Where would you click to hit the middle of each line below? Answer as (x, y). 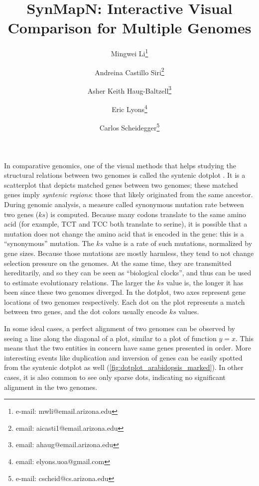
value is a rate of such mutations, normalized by (179, 243)
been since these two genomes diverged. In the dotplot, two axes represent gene (125, 292)
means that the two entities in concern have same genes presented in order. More (128, 348)
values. (189, 311)
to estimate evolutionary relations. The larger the (79, 282)
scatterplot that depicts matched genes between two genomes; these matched (121, 184)
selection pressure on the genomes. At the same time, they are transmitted (118, 263)
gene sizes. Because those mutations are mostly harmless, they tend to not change (129, 253)
